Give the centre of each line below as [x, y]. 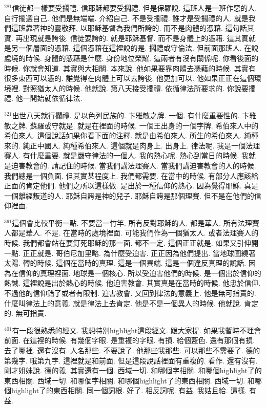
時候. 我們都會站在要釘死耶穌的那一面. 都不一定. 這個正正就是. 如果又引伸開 [131, 243]
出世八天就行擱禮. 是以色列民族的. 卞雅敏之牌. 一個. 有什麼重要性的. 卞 [131, 115]
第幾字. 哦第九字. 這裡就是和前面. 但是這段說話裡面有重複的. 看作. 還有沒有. [131, 360]
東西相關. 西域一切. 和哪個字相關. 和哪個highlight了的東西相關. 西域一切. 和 [129, 380]
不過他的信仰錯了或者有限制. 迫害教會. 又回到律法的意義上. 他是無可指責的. [130, 293]
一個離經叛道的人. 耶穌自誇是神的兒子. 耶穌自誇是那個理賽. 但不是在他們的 [129, 195]
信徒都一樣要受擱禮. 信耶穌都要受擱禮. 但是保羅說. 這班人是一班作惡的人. [135, 8]
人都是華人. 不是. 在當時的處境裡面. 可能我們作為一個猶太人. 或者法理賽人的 [131, 233]
